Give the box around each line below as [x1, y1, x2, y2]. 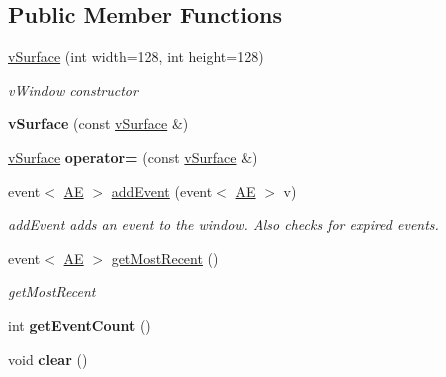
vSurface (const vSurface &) [8, 113, 189, 134]
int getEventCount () [8, 314, 151, 335]
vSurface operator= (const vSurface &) [8, 146, 258, 167]
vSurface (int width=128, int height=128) [8, 46, 264, 67]
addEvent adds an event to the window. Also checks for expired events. [8, 214, 439, 235]
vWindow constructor [8, 79, 138, 100]
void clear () [8, 348, 88, 369]
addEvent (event [111, 180, 213, 201]
